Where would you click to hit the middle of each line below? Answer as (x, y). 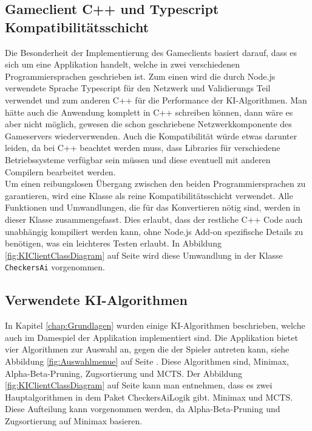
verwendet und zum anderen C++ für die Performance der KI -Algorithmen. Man (156, 100)
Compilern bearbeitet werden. (60, 171)
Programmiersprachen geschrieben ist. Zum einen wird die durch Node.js (140, 76)
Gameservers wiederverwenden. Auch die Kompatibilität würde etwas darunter (151, 135)
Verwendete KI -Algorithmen (96, 300)
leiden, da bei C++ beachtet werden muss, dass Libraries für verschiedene (143, 148)
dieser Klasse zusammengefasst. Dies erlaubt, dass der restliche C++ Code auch (154, 219)
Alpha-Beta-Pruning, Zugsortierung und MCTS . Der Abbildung (124, 373)
